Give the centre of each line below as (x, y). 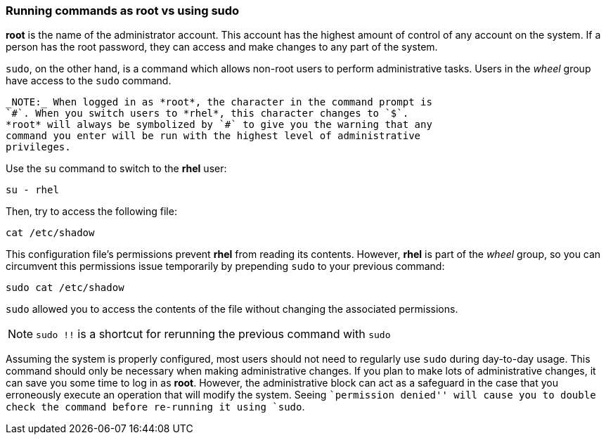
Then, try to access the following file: (91, 212)
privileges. (38, 147)
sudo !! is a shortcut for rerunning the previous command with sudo (213, 334)
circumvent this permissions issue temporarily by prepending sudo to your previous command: (225, 266)
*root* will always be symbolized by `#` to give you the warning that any (219, 125)
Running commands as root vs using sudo (123, 11)
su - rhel (32, 190)
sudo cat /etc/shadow (65, 288)
